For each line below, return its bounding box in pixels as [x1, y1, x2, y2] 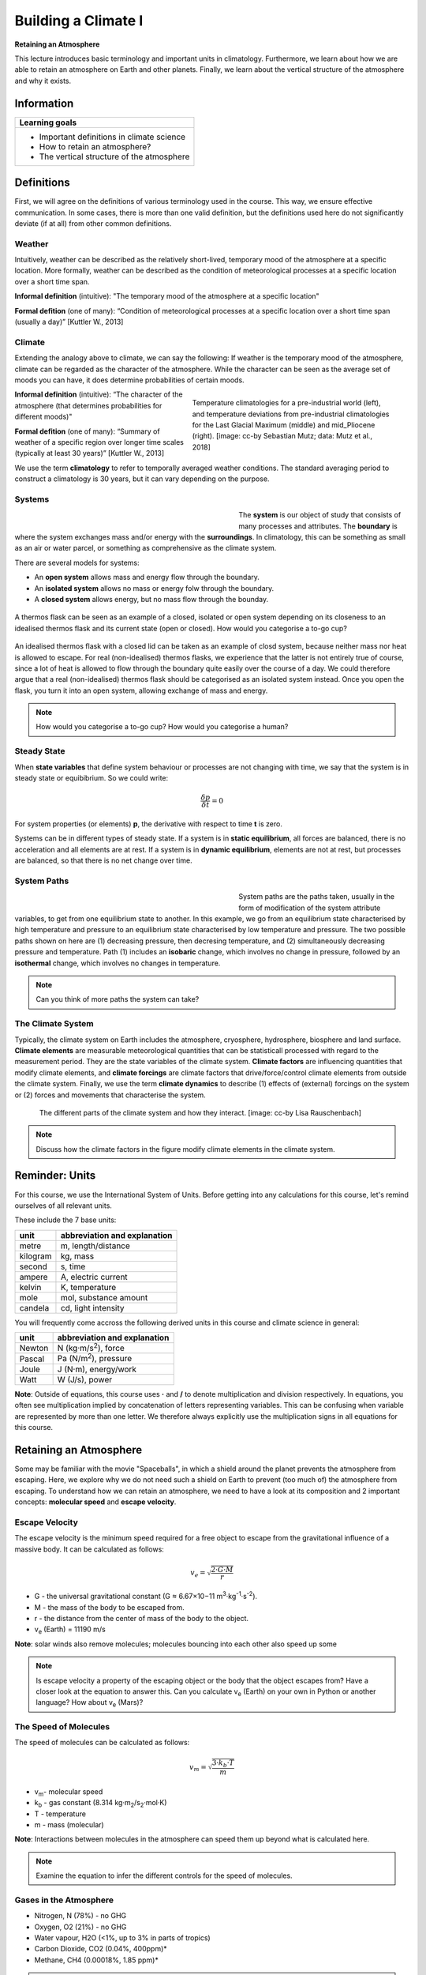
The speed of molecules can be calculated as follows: [14, 1738, 190, 1747]
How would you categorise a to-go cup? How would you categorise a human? [35, 722, 289, 732]
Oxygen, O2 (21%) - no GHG [34, 1922, 127, 1932]
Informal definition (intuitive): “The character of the [14, 389, 183, 399]
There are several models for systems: [14, 558, 140, 567]
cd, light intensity [60, 1302, 125, 1313]
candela [19, 1302, 50, 1313]
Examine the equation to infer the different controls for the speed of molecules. [35, 1871, 293, 1880]
